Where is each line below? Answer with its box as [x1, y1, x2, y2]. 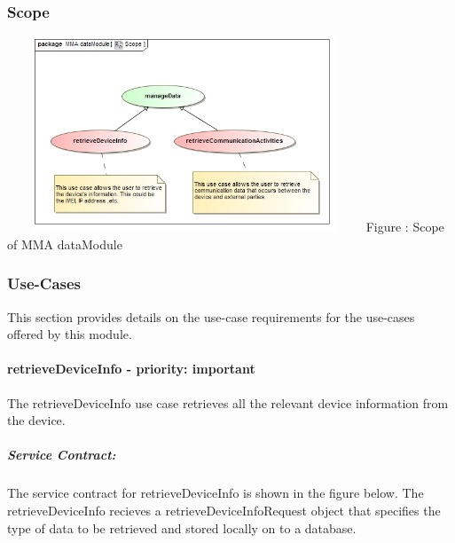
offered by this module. [7, 325, 132, 343]
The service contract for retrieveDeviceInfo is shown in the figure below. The [7, 484, 424, 502]
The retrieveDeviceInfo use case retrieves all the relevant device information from [7, 393, 449, 412]
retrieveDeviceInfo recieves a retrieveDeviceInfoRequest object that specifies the [7, 500, 441, 519]
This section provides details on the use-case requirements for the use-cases [7, 307, 415, 326]
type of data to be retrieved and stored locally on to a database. [7, 518, 357, 537]
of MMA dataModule [7, 234, 122, 253]
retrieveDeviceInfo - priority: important [7, 359, 255, 378]
